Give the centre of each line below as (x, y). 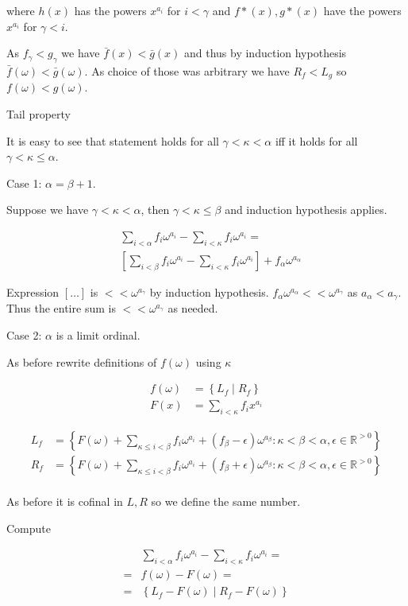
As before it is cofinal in (65, 501)
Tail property (38, 114)
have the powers (362, 10)
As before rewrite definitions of (82, 361)
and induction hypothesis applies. (306, 210)
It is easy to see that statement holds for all (113, 140)
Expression (33, 291)
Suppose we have (48, 210)
